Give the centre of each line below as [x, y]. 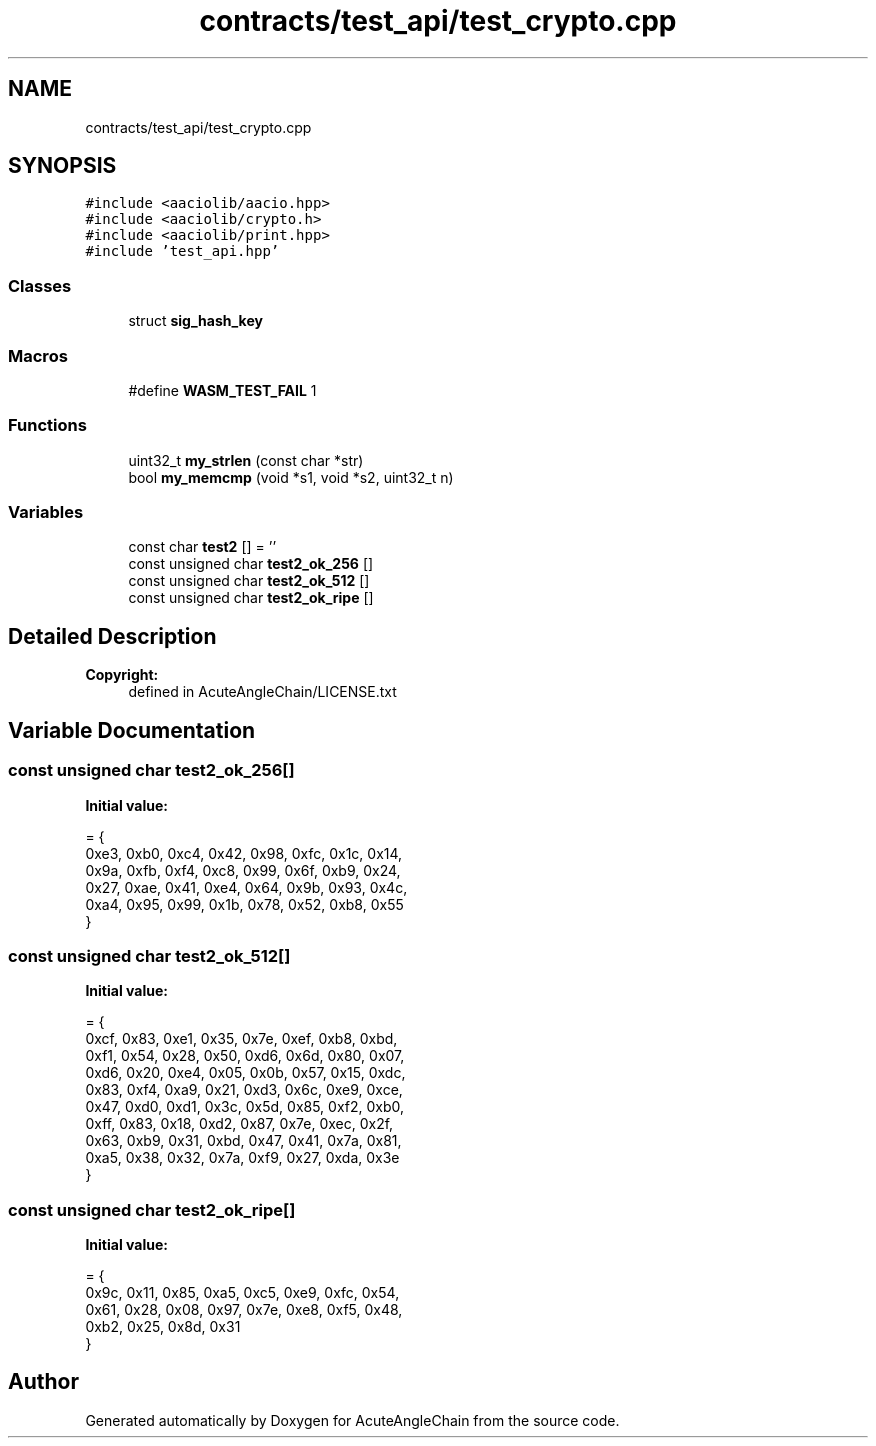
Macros [38, 355]
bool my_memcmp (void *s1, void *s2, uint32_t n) [291, 477]
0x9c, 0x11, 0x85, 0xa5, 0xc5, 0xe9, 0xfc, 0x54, [242, 1292]
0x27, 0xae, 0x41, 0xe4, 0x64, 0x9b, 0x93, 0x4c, [246, 887]
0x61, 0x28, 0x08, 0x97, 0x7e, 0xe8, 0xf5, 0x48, [244, 1309]
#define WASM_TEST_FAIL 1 [222, 390]
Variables [46, 512]
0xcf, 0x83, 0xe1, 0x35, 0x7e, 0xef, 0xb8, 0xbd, [241, 1039]
